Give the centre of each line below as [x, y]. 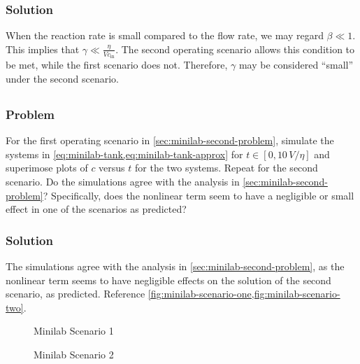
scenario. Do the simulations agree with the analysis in [123, 181]
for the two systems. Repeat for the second [226, 168]
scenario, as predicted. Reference [75, 294]
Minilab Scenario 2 [74, 354]
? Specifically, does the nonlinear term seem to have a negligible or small [199, 195]
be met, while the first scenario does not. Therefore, [117, 65]
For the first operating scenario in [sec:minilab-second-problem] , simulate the [170, 140]
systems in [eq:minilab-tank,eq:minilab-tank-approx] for [124, 154]
